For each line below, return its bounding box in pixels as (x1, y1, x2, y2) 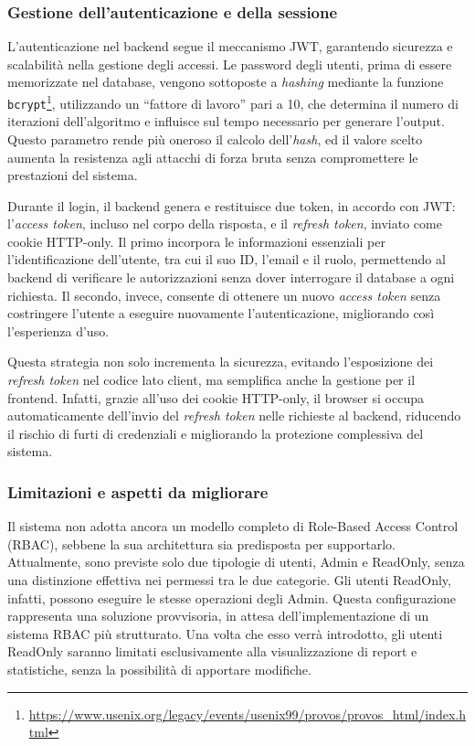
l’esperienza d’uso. (7, 321, 110, 340)
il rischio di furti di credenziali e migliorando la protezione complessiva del (7, 423, 424, 442)
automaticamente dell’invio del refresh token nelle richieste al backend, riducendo (7, 406, 461, 425)
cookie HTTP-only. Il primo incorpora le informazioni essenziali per (7, 231, 385, 250)
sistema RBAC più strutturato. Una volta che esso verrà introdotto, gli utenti (7, 623, 443, 643)
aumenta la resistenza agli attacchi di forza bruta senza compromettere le (7, 147, 418, 166)
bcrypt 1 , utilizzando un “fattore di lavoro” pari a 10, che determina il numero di (7, 91, 459, 112)
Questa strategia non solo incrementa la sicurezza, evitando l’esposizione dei (7, 352, 434, 371)
